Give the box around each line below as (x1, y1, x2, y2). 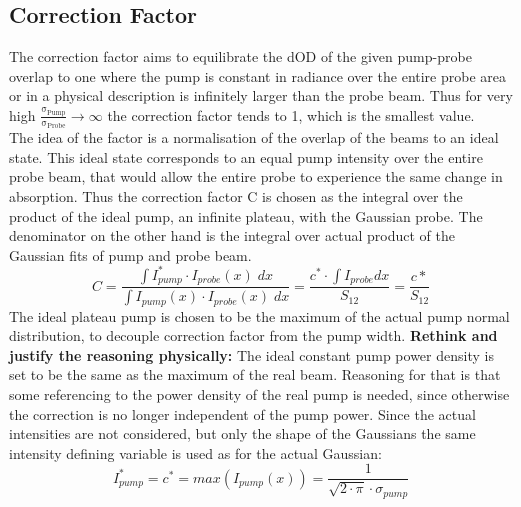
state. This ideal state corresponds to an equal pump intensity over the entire (9, 146, 483, 167)
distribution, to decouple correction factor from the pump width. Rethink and (9, 325, 498, 346)
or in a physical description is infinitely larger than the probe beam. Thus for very (9, 85, 513, 106)
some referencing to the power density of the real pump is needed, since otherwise (9, 384, 510, 405)
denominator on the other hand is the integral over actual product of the (9, 225, 455, 246)
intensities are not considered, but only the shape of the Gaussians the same (9, 423, 476, 444)
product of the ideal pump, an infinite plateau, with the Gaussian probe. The (9, 205, 483, 226)
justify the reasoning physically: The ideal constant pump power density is (9, 344, 494, 365)
